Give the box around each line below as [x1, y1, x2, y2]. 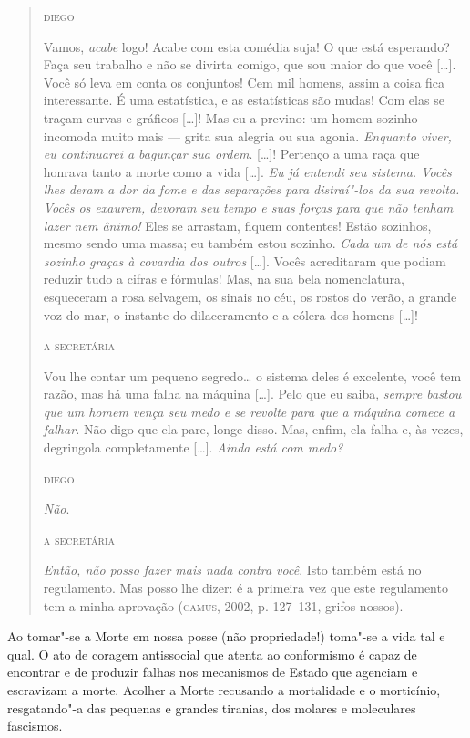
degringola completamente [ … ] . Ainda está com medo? [43, 438, 343, 457]
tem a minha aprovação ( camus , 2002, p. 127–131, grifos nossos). [43, 596, 404, 615]
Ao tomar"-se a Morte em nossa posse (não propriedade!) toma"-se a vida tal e [7, 627, 445, 646]
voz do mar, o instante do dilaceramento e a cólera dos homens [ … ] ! [43, 305, 418, 324]
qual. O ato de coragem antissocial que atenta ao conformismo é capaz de [7, 644, 417, 663]
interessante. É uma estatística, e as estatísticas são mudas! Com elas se [43, 90, 444, 109]
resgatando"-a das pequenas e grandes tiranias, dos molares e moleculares [7, 698, 416, 717]
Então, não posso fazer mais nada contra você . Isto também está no [43, 560, 422, 579]
